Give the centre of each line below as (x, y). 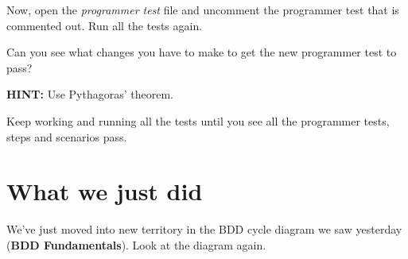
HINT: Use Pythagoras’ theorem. (90, 94)
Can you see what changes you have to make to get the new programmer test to (202, 52)
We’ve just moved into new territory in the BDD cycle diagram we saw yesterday (204, 229)
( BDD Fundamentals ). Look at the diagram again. (136, 244)
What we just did (105, 191)
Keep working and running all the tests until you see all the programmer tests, (198, 120)
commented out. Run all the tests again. (105, 25)
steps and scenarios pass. (67, 136)
